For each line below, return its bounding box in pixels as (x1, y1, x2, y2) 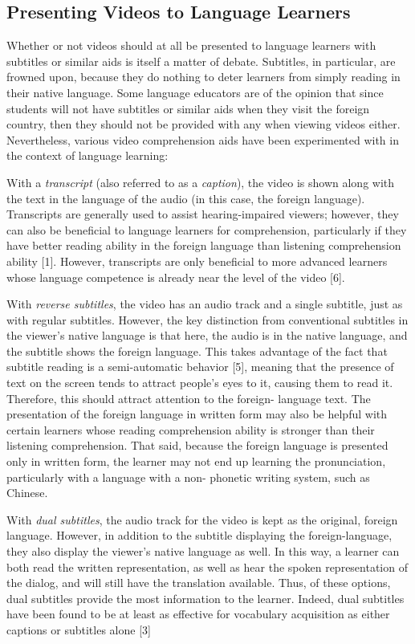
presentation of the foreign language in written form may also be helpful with (6, 406, 388, 422)
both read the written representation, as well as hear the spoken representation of (6, 558, 408, 575)
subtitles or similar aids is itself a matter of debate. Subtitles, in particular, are (6, 52, 396, 69)
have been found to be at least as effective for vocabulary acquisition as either (6, 605, 390, 622)
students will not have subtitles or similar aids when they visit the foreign (6, 100, 370, 116)
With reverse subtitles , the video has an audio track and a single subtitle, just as (6, 296, 403, 312)
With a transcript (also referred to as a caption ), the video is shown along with (6, 173, 395, 190)
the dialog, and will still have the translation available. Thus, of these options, (6, 574, 391, 591)
